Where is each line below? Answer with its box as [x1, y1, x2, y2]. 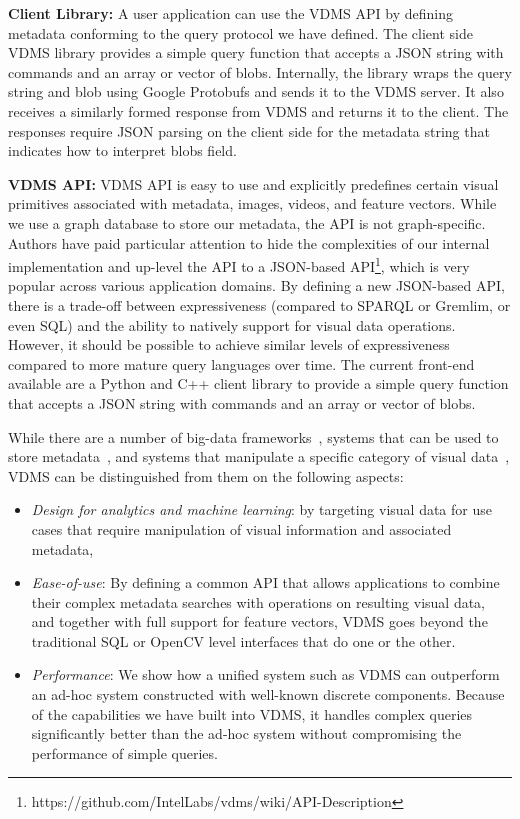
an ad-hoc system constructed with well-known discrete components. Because [31, 684, 505, 705]
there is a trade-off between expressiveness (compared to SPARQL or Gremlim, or [8, 294, 511, 315]
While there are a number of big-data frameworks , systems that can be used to [8, 426, 499, 447]
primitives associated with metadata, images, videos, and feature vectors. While [8, 193, 497, 214]
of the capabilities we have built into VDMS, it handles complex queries [31, 703, 473, 724]
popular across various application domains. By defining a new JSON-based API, [8, 275, 505, 296]
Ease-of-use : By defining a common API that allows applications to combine [31, 572, 500, 593]
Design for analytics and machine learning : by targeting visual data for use [31, 499, 492, 520]
